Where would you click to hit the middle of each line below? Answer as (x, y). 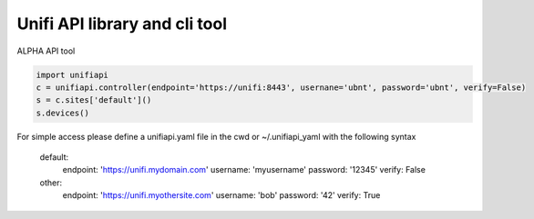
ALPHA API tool (46, 51)
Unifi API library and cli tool (122, 24)
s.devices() (63, 113)
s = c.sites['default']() (94, 100)
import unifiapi (72, 75)
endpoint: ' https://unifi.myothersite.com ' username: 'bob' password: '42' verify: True (221, 195)
